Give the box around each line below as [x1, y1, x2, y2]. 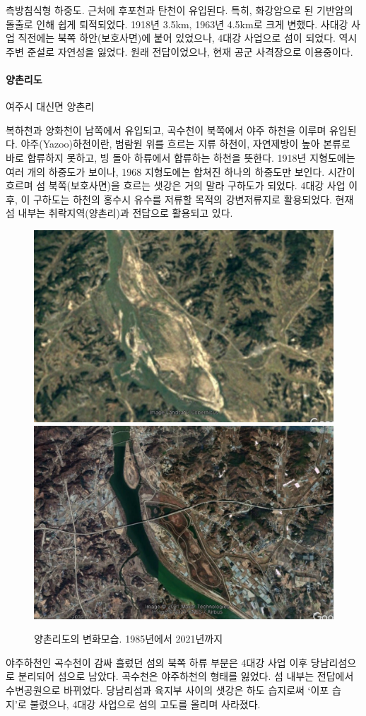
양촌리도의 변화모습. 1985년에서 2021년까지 [34, 631, 223, 646]
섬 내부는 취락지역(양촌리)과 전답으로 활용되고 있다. [6, 205, 233, 220]
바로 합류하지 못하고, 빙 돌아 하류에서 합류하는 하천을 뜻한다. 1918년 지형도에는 [6, 150, 355, 165]
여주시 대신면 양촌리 [6, 99, 95, 114]
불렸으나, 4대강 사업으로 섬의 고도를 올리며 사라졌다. [30, 696, 261, 711]
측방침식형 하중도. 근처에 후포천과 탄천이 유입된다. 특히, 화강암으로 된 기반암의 [6, 3, 353, 17]
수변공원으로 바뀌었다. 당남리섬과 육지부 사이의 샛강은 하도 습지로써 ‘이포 [6, 683, 329, 698]
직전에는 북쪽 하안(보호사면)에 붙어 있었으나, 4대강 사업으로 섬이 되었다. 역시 [18, 30, 358, 45]
